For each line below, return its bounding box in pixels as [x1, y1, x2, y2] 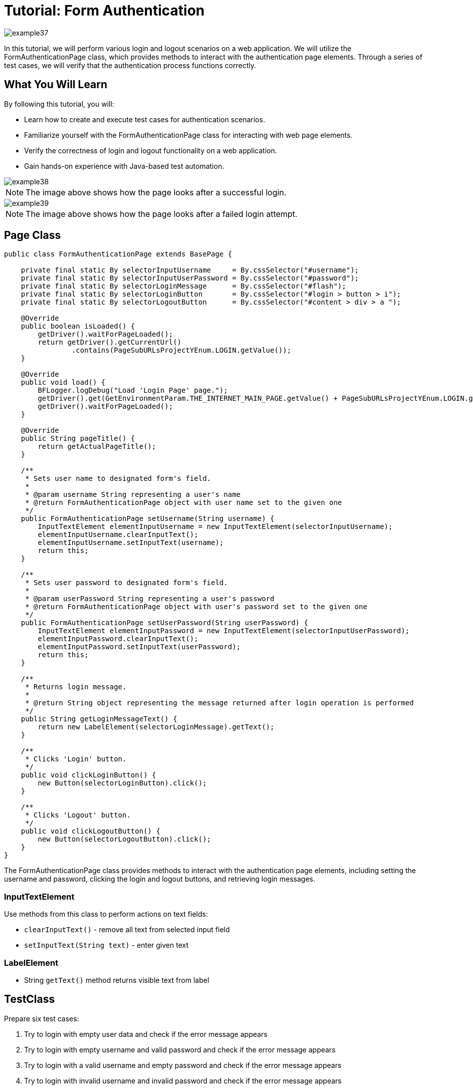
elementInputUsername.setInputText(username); [38, 538, 224, 547]
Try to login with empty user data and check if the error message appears [24, 1029, 268, 1038]
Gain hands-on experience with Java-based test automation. [24, 161, 224, 170]
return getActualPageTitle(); [38, 442, 156, 451]
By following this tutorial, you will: [4, 99, 114, 108]
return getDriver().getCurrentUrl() [38, 338, 182, 347]
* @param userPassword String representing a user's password [25, 595, 275, 603]
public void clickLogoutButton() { [21, 827, 160, 836]
